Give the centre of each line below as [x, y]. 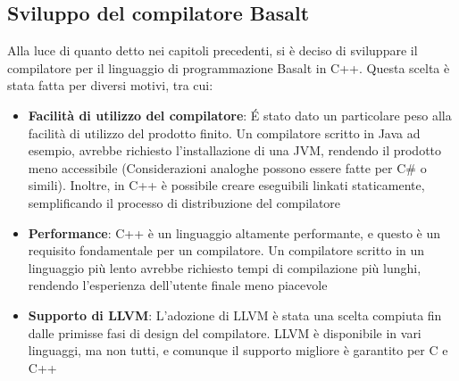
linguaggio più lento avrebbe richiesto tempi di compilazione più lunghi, [225, 267]
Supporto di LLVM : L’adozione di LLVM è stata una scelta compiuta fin [235, 315]
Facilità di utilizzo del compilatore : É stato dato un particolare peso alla [240, 115]
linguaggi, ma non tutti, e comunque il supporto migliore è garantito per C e [238, 350]
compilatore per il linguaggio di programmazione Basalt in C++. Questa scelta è [229, 67]
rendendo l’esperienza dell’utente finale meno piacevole [178, 285]
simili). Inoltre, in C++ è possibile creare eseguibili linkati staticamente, [226, 185]
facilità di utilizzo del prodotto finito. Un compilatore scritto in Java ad [224, 133]
